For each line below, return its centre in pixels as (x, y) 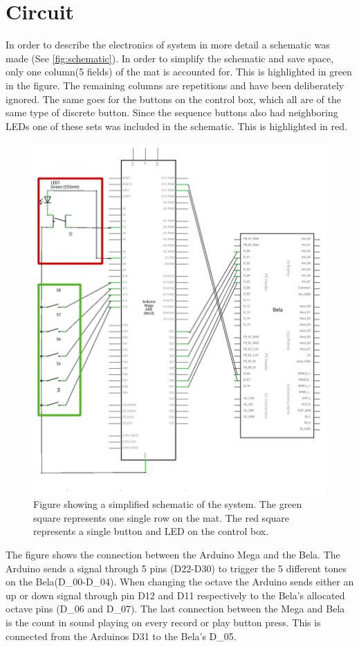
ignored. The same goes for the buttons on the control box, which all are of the (173, 99)
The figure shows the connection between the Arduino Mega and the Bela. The (173, 555)
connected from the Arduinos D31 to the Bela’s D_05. (121, 636)
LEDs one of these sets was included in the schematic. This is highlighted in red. (176, 126)
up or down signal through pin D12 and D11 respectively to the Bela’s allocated (175, 595)
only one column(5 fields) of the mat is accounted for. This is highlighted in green (179, 72)
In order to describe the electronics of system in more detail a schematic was (168, 45)
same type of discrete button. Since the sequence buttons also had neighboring (172, 112)
